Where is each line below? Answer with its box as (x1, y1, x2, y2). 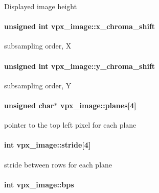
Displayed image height (4, 1, 77, 11)
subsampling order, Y (4, 80, 72, 90)
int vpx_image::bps (4, 179, 74, 189)
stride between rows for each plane (4, 159, 112, 170)
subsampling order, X (4, 40, 72, 51)
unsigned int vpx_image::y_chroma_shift (4, 60, 155, 71)
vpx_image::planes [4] (60, 100, 137, 110)
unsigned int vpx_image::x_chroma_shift (4, 21, 155, 32)
